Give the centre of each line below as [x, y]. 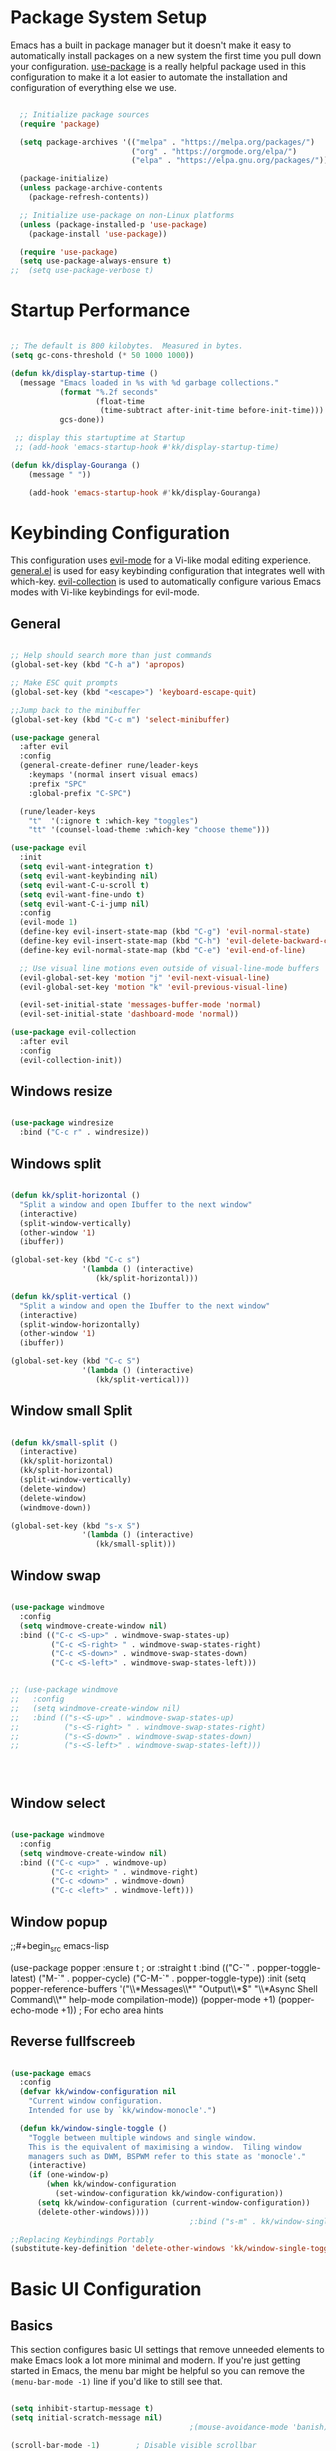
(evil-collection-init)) [71, 1060]
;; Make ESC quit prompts [64, 683]
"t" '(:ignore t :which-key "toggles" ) [113, 821]
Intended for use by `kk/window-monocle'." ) [122, 2111]
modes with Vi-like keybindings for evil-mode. [105, 592]
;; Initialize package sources [84, 114]
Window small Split [71, 1411]
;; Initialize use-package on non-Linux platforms [127, 215]
